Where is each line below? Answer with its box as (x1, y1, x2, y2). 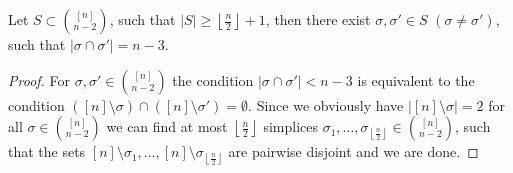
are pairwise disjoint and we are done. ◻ (228, 141, 479, 162)
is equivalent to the (357, 69, 475, 90)
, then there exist (265, 9, 371, 29)
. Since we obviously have (248, 94, 404, 115)
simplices (263, 116, 318, 137)
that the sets (8, 141, 86, 162)
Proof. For (8, 69, 71, 90)
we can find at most (106, 116, 228, 137)
